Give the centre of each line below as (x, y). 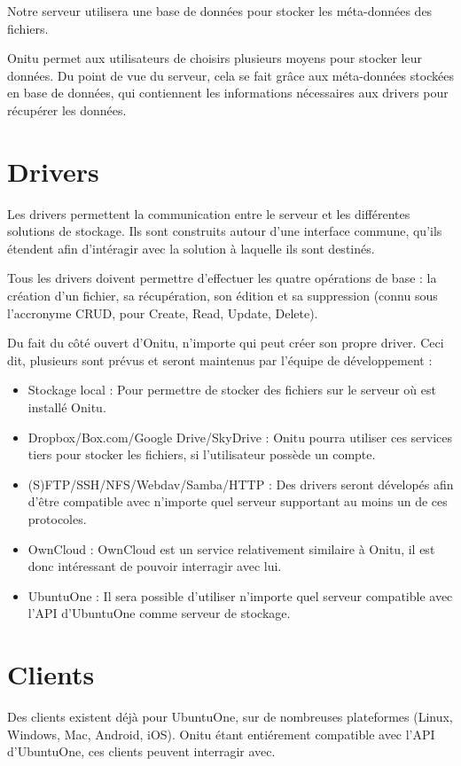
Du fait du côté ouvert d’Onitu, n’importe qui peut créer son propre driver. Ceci (226, 343)
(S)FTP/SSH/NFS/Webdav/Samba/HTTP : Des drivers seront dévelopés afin (241, 484)
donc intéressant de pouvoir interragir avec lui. (155, 566)
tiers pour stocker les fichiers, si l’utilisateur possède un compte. (202, 454)
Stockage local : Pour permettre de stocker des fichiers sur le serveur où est (232, 390)
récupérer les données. (67, 109)
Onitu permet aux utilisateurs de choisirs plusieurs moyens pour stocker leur (215, 58)
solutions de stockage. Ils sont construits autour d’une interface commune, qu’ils (225, 231)
